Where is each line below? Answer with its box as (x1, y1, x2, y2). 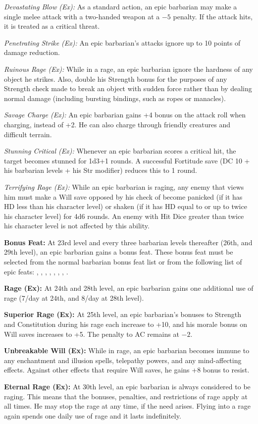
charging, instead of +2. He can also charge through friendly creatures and (4, 119, 231, 129)
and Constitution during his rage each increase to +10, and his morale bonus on (4, 319, 247, 329)
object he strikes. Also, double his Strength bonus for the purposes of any (4, 73, 227, 84)
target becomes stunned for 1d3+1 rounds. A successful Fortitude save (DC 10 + (4, 155, 250, 165)
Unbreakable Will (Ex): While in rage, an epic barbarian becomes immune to (4, 345, 250, 356)
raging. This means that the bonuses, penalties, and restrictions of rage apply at (4, 391, 248, 401)
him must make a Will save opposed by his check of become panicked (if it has (4, 191, 243, 202)
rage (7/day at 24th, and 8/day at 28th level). (4, 292, 144, 303)
